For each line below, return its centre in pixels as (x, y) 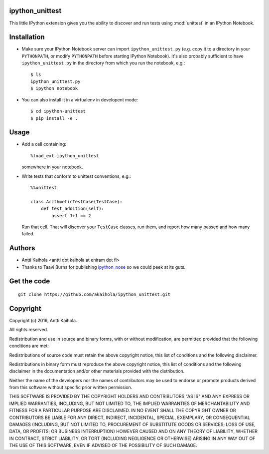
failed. (28, 234)
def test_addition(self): (72, 209)
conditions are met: (29, 346)
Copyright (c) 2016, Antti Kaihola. (43, 320)
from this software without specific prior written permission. (71, 388)
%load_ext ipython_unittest (65, 156)
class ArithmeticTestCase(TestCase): (77, 202)
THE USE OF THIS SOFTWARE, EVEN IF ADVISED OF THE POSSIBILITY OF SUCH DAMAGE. (103, 446)
